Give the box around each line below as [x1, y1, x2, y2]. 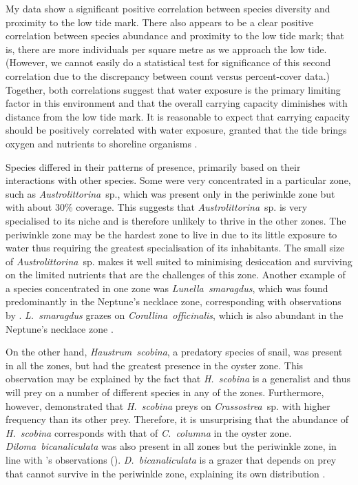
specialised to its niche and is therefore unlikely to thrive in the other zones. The [6, 213, 346, 227]
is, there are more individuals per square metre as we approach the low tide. [6, 41, 327, 56]
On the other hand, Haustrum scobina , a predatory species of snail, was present [6, 344, 343, 359]
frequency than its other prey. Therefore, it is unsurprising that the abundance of [6, 412, 349, 426]
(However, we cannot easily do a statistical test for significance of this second [6, 55, 331, 70]
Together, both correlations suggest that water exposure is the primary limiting [6, 82, 341, 96]
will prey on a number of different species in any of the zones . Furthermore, [6, 385, 324, 400]
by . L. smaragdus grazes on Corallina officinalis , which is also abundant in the [6, 308, 344, 322]
